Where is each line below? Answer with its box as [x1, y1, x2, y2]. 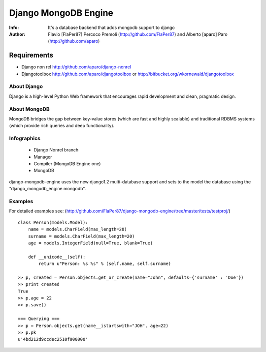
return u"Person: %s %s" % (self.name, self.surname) [38, 261, 171, 266]
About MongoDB [9, 106, 50, 113]
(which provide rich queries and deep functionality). [9, 123, 115, 129]
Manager [33, 154, 52, 160]
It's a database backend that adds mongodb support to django [48, 25, 175, 30]
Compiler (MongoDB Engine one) [33, 161, 101, 167]
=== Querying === [18, 316, 60, 322]
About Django [9, 83, 43, 90]
